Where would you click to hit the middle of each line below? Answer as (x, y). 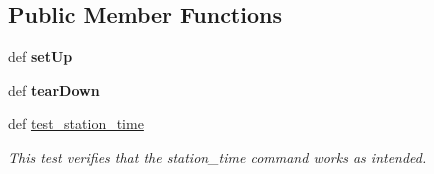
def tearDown (54, 89)
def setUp (40, 56)
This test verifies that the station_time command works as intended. (217, 156)
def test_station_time (76, 123)
